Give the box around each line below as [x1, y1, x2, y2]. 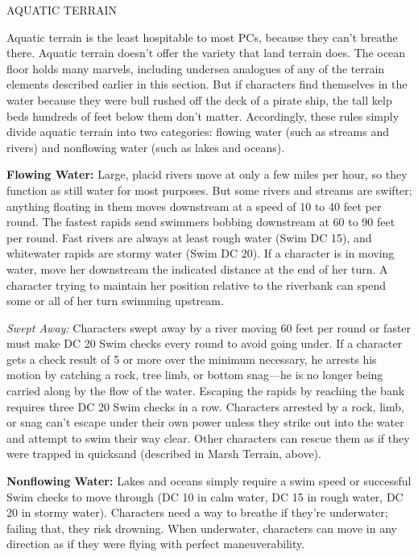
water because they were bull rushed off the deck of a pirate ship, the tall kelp [6, 91, 392, 108]
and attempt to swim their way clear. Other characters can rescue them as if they [6, 429, 410, 446]
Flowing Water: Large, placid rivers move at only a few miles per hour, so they [6, 166, 408, 183]
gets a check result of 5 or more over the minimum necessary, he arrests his [6, 350, 377, 367]
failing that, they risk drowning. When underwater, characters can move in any [6, 519, 397, 536]
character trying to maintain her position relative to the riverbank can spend [6, 276, 387, 293]
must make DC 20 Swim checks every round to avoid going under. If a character [6, 335, 403, 352]
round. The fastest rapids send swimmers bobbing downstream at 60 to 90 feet [6, 213, 395, 230]
